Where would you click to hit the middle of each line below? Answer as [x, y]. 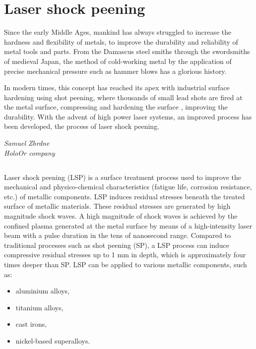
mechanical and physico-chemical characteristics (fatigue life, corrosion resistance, [128, 187]
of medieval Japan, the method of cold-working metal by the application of [118, 61]
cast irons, [31, 324]
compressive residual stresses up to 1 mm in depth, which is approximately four [125, 255]
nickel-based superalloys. [53, 340]
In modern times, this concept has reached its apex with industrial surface [117, 87]
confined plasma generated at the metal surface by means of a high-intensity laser [128, 225]
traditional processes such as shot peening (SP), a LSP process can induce [117, 245]
